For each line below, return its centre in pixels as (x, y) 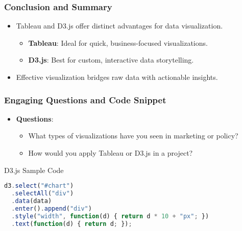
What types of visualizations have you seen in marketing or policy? (133, 136)
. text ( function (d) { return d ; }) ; (72, 224)
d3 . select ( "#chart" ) (39, 186)
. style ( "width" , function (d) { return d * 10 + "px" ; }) (110, 216)
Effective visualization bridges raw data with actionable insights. (117, 77)
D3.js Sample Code (34, 170)
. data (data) (32, 201)
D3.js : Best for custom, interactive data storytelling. (111, 60)
